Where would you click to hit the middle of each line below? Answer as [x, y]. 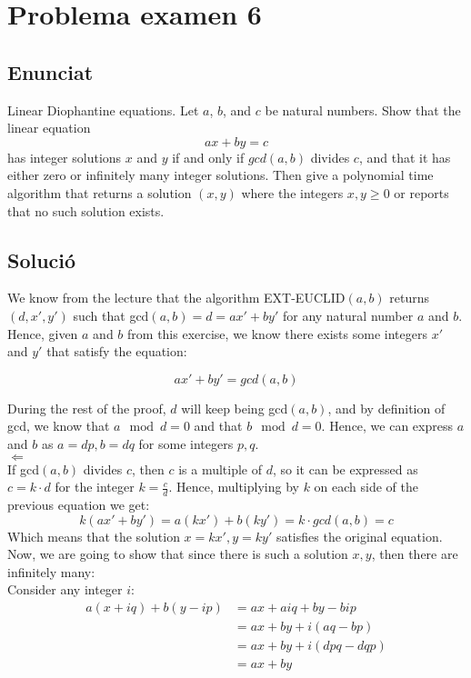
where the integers [292, 192]
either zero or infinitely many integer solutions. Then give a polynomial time [220, 175]
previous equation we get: [79, 504]
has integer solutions [65, 157]
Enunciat [50, 71]
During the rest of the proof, [87, 408]
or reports [421, 192]
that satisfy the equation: [117, 351]
